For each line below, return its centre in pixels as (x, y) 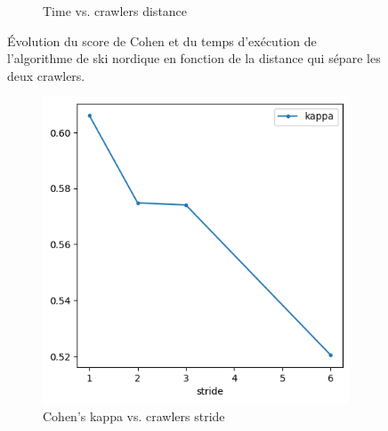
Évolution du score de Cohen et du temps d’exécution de (162, 40)
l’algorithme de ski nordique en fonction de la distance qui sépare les (194, 58)
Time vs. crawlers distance (115, 11)
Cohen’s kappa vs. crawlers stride (134, 415)
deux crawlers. (46, 75)
